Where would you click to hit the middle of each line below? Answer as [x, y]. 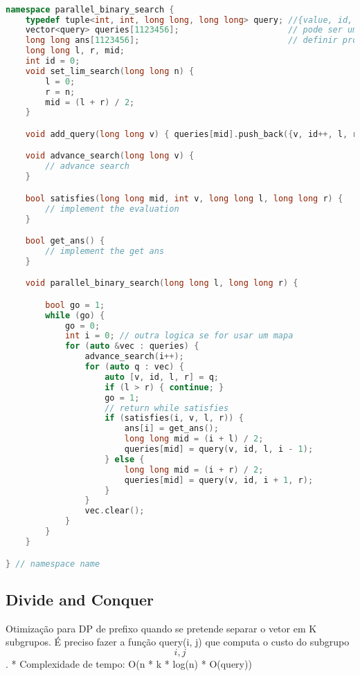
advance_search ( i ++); [134, 357]
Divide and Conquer [80, 599]
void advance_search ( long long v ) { [110, 156]
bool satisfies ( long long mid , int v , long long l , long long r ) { [184, 198]
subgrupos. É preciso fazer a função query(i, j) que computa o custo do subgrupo [178, 642]
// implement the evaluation [112, 209]
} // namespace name [53, 564]
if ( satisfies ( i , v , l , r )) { [174, 418]
